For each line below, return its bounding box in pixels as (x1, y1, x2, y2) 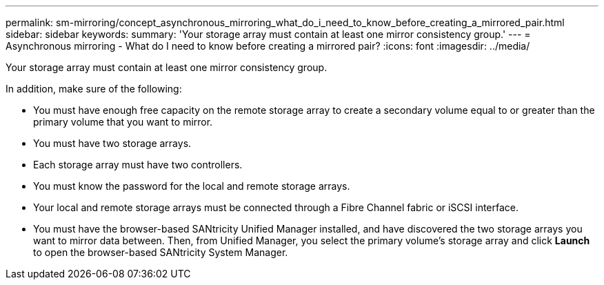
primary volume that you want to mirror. (33, 116, 213, 128)
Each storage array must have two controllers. (33, 159, 243, 170)
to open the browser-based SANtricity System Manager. (33, 246, 288, 258)
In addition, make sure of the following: (6, 83, 182, 95)
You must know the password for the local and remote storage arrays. (33, 180, 350, 192)
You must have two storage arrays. (33, 137, 192, 149)
